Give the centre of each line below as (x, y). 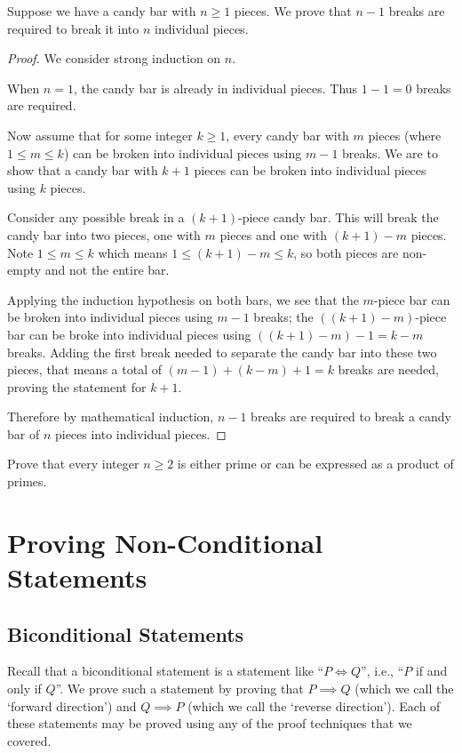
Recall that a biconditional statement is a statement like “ (166, 671)
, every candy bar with (287, 135)
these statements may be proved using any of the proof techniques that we (210, 723)
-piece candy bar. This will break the (338, 217)
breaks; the (283, 317)
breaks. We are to (390, 152)
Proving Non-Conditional (165, 542)
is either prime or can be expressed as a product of (315, 464)
